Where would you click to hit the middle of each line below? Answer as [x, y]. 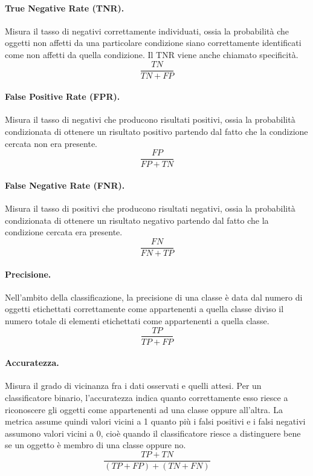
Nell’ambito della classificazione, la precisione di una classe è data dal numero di [154, 297]
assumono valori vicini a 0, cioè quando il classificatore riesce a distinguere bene [153, 433]
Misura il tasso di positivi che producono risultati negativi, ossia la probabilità [150, 208]
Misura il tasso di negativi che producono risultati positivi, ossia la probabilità [150, 119]
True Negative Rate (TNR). [65, 8]
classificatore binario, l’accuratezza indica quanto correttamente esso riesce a [147, 397]
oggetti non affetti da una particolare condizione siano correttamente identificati [153, 43]
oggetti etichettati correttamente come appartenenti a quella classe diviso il [144, 309]
